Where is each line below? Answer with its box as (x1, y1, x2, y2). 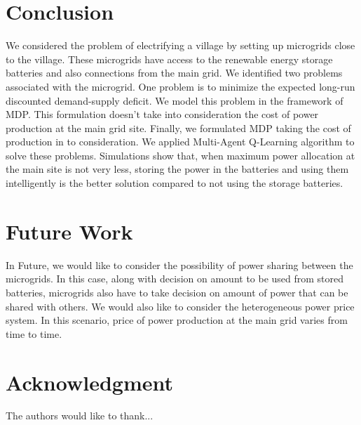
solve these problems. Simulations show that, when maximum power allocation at (6, 148, 355, 162)
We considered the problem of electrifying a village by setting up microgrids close (6, 38, 355, 53)
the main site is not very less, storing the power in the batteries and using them (6, 162, 349, 176)
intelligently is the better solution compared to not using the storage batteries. (6, 176, 343, 190)
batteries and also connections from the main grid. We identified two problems (6, 65, 343, 80)
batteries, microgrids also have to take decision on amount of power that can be (6, 285, 348, 299)
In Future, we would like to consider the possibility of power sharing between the (6, 257, 353, 272)
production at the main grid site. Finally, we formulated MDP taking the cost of (6, 120, 351, 135)
